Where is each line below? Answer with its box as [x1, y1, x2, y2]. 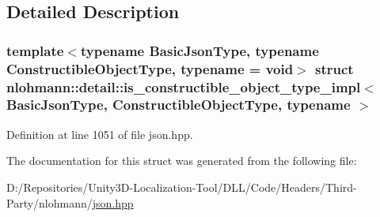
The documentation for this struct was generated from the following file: [6, 152, 357, 169]
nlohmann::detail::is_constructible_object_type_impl [6, 77, 361, 96]
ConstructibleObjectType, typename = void [6, 58, 294, 78]
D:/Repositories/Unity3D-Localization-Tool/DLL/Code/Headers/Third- [6, 178, 357, 195]
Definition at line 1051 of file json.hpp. [6, 125, 193, 142]
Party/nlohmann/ [6, 194, 93, 211]
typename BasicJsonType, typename [80, 40, 319, 60]
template [6, 40, 64, 60]
